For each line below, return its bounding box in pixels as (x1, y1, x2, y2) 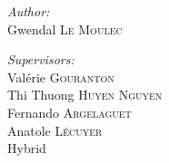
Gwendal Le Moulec (7, 19, 123, 38)
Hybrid (7, 139, 46, 158)
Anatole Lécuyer (7, 120, 103, 139)
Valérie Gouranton (7, 67, 114, 86)
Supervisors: (7, 50, 75, 69)
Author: (7, 2, 50, 20)
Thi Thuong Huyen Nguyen (7, 85, 163, 104)
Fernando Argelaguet (7, 102, 132, 121)
